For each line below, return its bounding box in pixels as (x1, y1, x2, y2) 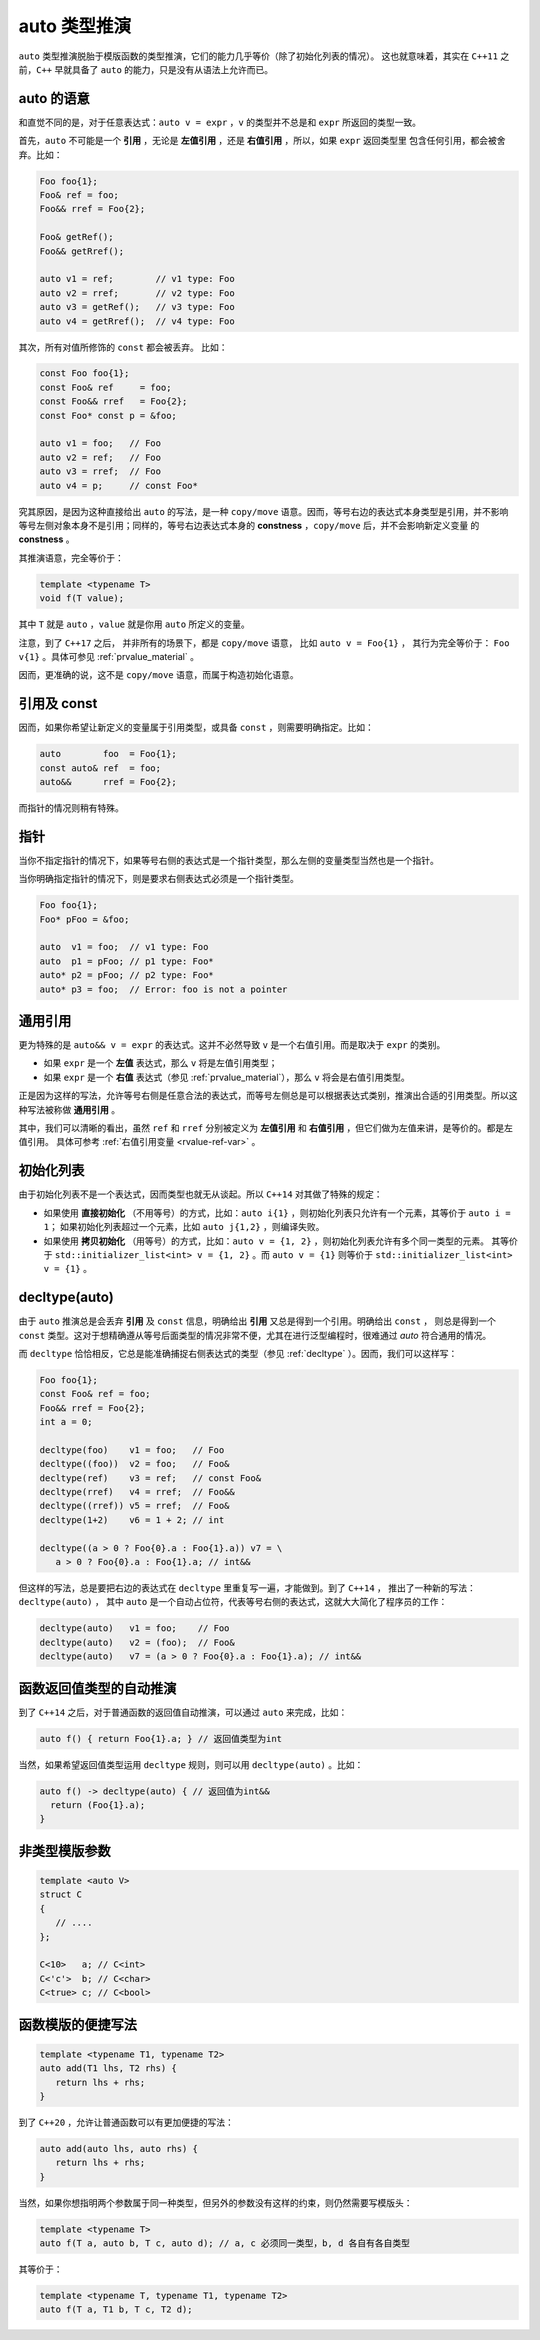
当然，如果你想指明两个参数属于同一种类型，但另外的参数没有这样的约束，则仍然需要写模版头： (18, 2196, 413, 2209)
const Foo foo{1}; (39, 368, 130, 379)
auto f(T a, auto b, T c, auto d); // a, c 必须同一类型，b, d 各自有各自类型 (39, 2238, 410, 2249)
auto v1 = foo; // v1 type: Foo (39, 941, 209, 953)
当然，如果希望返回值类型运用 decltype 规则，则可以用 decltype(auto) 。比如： (18, 1758, 364, 1770)
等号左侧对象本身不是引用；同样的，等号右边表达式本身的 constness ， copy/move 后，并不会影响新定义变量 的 (18, 519, 480, 531)
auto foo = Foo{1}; (39, 748, 177, 760)
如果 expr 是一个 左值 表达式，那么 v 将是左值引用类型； (43, 1057, 278, 1069)
